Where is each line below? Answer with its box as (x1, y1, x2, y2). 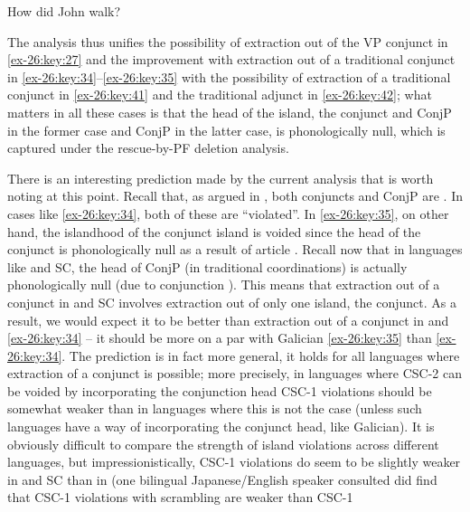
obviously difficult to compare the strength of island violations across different (7, 434, 439, 453)
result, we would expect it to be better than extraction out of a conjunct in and (7, 310, 449, 329)
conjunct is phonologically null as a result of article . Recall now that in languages (7, 240, 463, 259)
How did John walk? (7, 2, 121, 20)
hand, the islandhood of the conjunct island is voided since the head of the (7, 222, 421, 241)
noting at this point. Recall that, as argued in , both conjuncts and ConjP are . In (7, 186, 463, 205)
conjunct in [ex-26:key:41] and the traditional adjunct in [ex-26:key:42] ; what (7, 85, 432, 104)
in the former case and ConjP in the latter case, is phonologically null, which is (7, 120, 446, 139)
